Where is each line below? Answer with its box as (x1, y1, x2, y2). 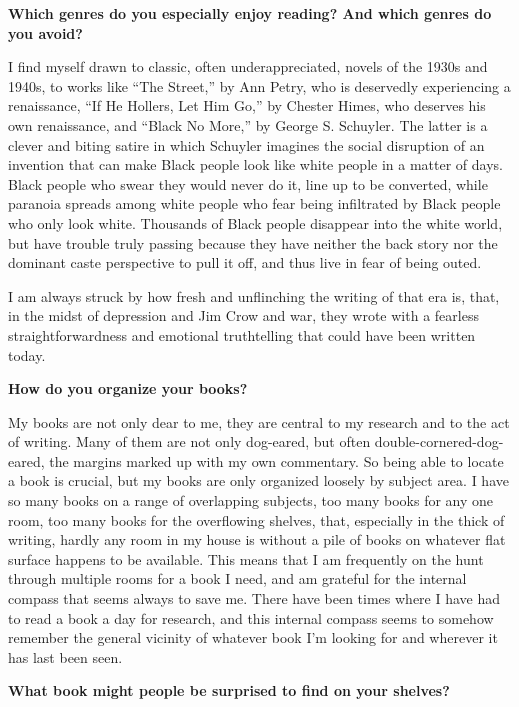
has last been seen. (8, 646, 123, 667)
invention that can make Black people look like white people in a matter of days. (8, 154, 503, 175)
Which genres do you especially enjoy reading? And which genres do (8, 3, 492, 23)
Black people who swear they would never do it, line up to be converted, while (8, 173, 488, 194)
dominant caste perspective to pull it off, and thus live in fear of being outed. (8, 252, 482, 273)
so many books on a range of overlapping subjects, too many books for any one (8, 490, 494, 511)
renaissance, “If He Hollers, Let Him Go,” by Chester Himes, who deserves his (8, 95, 486, 116)
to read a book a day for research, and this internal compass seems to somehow (8, 607, 494, 628)
